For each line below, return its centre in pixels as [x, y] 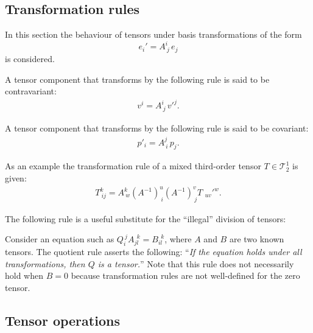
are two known [257, 239]
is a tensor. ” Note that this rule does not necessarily [196, 263]
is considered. [30, 59]
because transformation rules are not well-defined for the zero [185, 275]
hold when [24, 275]
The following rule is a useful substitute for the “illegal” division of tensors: [146, 218]
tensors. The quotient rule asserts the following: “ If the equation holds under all [153, 252]
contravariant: [31, 91]
